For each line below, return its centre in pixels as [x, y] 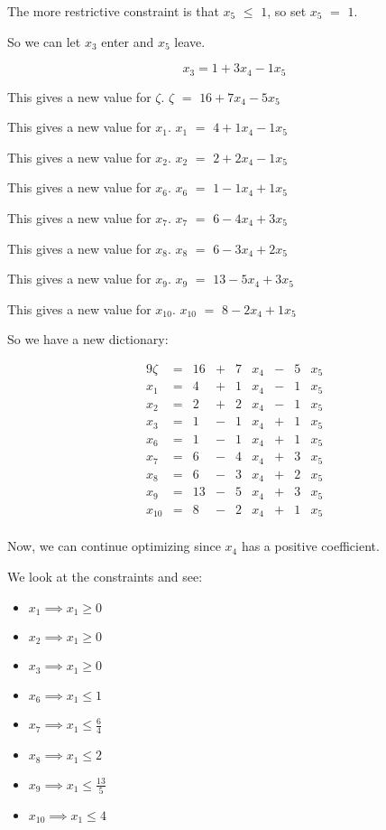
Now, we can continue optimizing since [114, 546]
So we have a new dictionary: [88, 339]
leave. [190, 41]
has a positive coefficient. [310, 546]
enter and [128, 41]
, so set [287, 11]
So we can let [44, 41]
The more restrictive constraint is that [113, 11]
